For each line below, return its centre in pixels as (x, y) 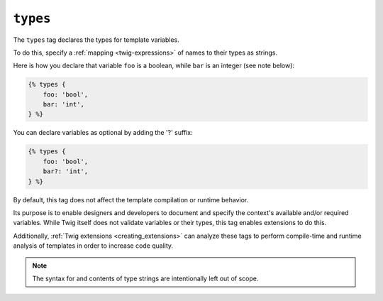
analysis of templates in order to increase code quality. (93, 246)
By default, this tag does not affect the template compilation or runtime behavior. (131, 199)
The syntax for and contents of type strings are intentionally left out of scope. (145, 278)
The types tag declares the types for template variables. (96, 40)
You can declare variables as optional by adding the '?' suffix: (103, 133)
